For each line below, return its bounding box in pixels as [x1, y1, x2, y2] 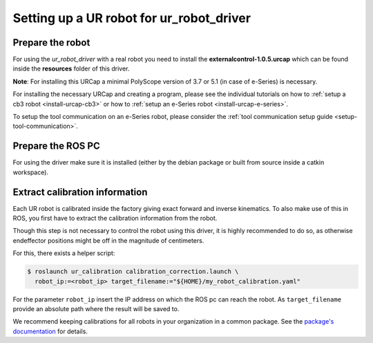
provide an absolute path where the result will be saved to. [12, 304, 180, 313]
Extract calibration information [12, 186, 148, 198]
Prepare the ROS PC [12, 140, 100, 152]
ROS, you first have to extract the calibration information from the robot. [12, 214, 218, 222]
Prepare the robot [12, 37, 90, 48]
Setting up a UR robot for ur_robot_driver [12, 10, 251, 26]
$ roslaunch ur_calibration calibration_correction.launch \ [27, 268, 239, 276]
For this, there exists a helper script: [12, 249, 115, 257]
